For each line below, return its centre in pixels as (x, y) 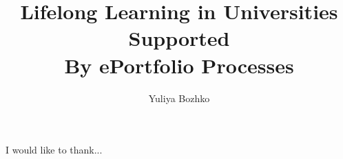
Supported (179, 38)
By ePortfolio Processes (179, 65)
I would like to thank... (54, 150)
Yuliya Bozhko (179, 98)
